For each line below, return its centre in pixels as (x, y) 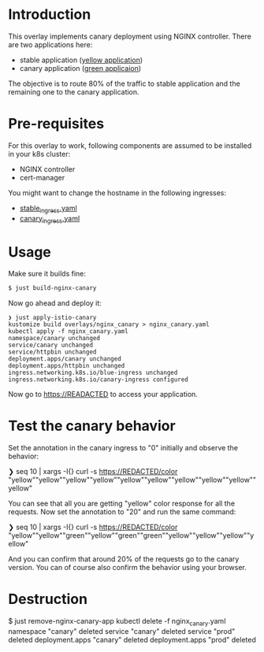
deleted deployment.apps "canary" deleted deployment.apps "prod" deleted (132, 639)
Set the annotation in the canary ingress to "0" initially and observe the (123, 448)
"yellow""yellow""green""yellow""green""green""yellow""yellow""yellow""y (131, 535)
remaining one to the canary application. (74, 91)
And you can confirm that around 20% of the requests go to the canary (124, 559)
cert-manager (42, 177)
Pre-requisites (56, 124)
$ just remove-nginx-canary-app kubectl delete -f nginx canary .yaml (117, 622)
